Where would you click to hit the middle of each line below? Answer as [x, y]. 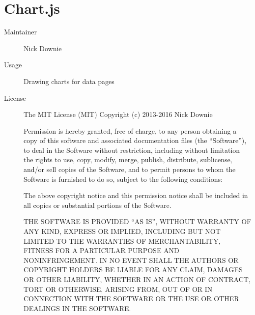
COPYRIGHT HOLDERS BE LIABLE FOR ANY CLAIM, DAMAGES [133, 270]
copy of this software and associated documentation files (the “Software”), [135, 140]
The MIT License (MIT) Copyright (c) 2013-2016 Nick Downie [118, 114]
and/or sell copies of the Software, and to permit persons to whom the [130, 169]
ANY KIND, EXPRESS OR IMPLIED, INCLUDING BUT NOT [122, 231]
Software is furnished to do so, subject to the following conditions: [123, 179]
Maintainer [20, 32]
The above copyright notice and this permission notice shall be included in [136, 195]
